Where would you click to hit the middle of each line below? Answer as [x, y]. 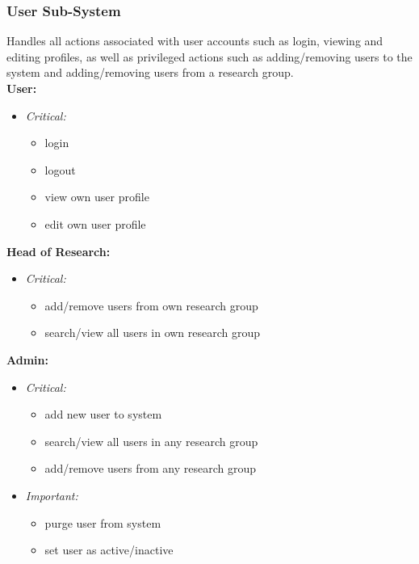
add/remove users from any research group [150, 468]
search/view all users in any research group [151, 441]
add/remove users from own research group [151, 305]
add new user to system [103, 414]
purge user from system [103, 522]
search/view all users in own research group [153, 333]
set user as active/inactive [109, 550]
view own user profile [97, 197]
